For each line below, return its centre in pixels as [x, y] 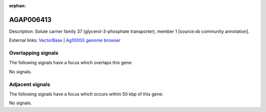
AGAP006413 [30, 20]
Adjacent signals [30, 84]
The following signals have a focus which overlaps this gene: [71, 63]
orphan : [17, 6]
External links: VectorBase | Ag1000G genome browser [65, 40]
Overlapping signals [34, 53]
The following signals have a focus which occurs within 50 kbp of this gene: [86, 94]
